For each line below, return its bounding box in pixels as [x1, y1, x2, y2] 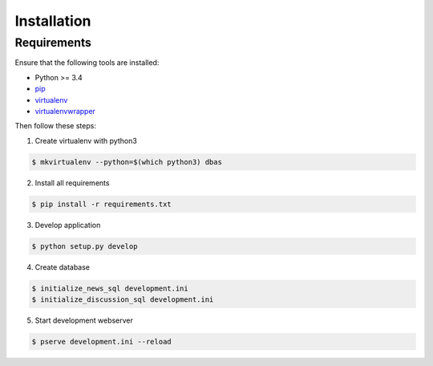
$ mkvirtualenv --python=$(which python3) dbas [31, 157, 222, 166]
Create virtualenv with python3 [34, 136, 138, 145]
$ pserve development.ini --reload [31, 337, 172, 346]
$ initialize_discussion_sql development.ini [31, 295, 214, 304]
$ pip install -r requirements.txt [31, 199, 172, 209]
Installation [14, 12, 91, 30]
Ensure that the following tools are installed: [14, 58, 160, 67]
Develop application [34, 220, 101, 230]
